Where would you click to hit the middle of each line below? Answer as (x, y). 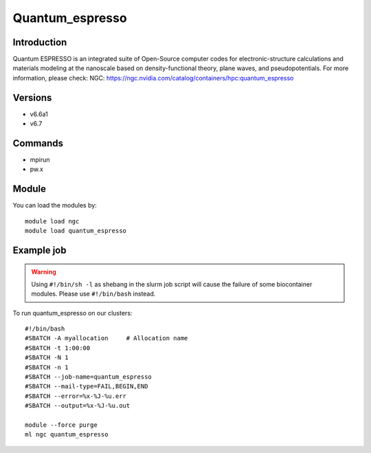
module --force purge (61, 425)
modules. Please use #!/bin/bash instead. (93, 294)
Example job (40, 250)
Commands (38, 143)
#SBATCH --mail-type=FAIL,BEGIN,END (87, 386)
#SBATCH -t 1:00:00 (58, 348)
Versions (32, 97)
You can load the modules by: (55, 206)
